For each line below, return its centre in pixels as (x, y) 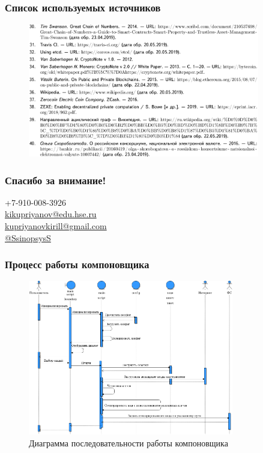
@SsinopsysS (28, 237)
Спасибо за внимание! (56, 180)
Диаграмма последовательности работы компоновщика (128, 442)
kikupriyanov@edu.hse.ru (51, 214)
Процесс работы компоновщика (77, 264)
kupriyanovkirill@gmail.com (56, 226)
